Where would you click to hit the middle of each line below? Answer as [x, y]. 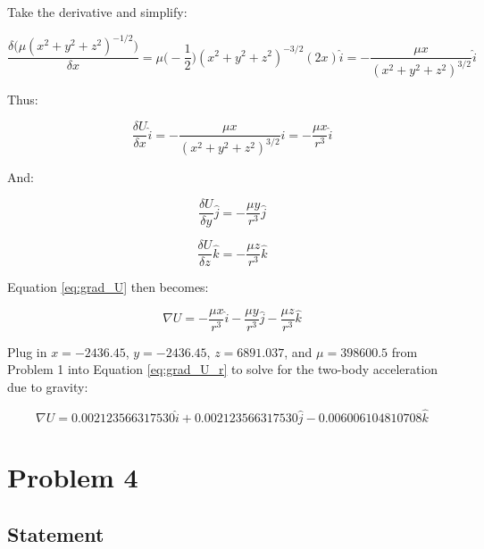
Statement [56, 533]
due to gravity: [48, 387]
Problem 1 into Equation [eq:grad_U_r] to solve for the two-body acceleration [223, 369]
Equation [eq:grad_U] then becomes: [108, 287]
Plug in [27, 351]
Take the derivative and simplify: [97, 12]
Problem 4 [73, 477]
